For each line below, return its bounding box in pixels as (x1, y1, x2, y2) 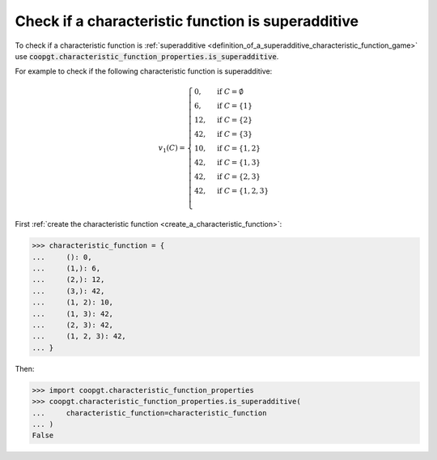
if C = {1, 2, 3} (217, 186, 269, 195)
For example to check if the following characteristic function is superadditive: (15, 66, 273, 76)
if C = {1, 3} (217, 158, 261, 167)
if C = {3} (217, 130, 252, 138)
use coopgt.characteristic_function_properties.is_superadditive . (15, 51, 279, 61)
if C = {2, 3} (217, 172, 261, 181)
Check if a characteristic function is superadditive (15, 12, 359, 30)
